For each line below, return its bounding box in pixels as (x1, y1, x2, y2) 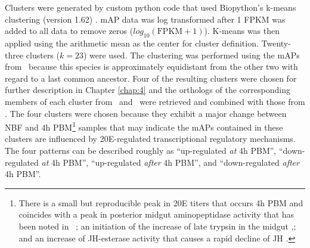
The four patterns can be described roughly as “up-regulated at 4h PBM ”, (5, 144, 277, 156)
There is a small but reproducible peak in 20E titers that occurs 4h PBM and (18, 196, 303, 209)
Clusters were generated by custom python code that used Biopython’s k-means (5, 1, 296, 13)
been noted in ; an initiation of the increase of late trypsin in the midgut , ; (18, 219, 296, 232)
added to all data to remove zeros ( (5, 24, 134, 37)
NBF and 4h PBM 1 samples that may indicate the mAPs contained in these (5, 119, 283, 133)
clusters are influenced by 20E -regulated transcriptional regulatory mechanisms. (5, 132, 296, 145)
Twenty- (261, 36, 291, 49)
